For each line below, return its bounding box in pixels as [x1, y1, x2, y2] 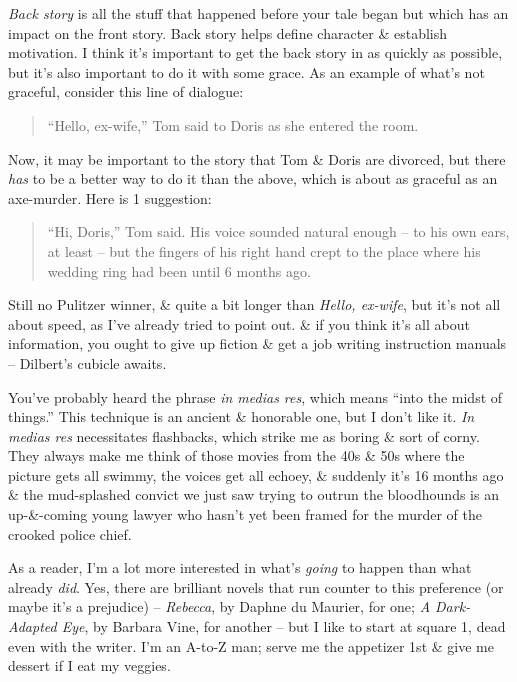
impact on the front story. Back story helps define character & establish [8, 22, 448, 43]
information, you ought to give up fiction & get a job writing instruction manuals [8, 333, 507, 354]
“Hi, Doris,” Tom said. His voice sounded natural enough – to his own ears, [47, 221, 510, 242]
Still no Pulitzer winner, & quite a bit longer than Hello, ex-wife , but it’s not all [8, 294, 501, 315]
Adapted [8, 616, 57, 637]
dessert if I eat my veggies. [8, 655, 171, 676]
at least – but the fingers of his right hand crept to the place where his [47, 240, 481, 261]
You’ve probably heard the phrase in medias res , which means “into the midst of [8, 386, 503, 407]
